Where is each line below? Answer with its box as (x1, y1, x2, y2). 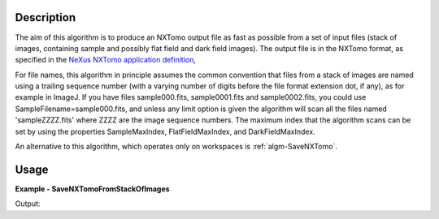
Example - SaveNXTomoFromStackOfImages (15, 183, 170, 194)
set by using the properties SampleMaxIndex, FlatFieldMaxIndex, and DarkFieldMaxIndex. (15, 127, 316, 136)
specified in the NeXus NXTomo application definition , (15, 55, 197, 65)
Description (15, 11, 76, 24)
